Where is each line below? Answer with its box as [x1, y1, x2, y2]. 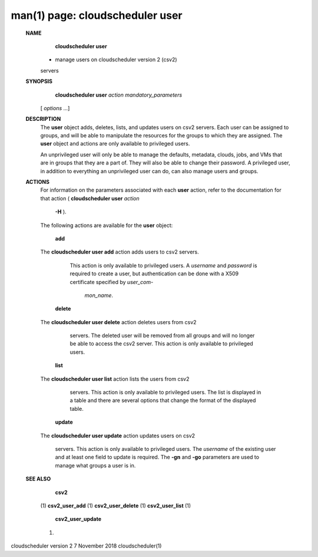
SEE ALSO [25, 475, 51, 483]
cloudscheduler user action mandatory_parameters [55, 91, 183, 98]
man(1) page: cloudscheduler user [11, 9, 183, 22]
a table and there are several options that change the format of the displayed [69, 397, 256, 404]
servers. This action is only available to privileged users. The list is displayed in [69, 389, 261, 396]
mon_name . [84, 292, 114, 299]
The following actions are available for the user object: [40, 222, 173, 229]
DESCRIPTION [25, 116, 61, 123]
